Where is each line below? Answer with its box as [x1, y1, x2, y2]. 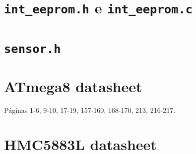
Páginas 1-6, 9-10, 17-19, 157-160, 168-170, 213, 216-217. [4, 105, 176, 115]
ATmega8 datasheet [4, 76, 142, 97]
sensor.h [4, 42, 61, 56]
